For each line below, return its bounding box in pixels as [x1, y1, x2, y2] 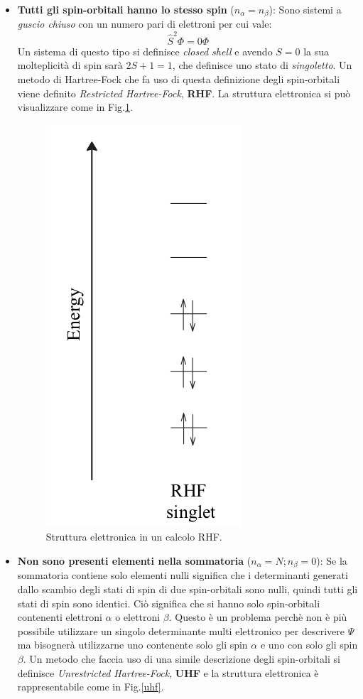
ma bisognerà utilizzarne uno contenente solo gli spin [17, 637, 248, 652]
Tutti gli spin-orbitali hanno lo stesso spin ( [17, 2, 234, 16]
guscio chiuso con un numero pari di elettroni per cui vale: [17, 16, 272, 31]
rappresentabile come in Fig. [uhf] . [17, 679, 164, 694]
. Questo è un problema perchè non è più [168, 609, 347, 624]
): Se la [316, 553, 347, 568]
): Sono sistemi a [269, 2, 342, 16]
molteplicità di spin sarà [17, 58, 123, 72]
